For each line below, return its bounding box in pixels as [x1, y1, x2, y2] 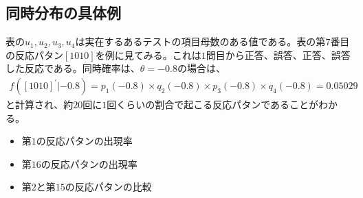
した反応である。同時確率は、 [5, 61, 140, 75]
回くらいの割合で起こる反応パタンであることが [107, 97, 318, 112]
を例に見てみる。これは [95, 47, 201, 62]
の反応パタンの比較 [65, 180, 152, 194]
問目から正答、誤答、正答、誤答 [206, 47, 351, 62]
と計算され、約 [5, 97, 74, 112]
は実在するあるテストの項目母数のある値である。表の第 [75, 34, 326, 49]
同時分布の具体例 [5, 2, 121, 23]
